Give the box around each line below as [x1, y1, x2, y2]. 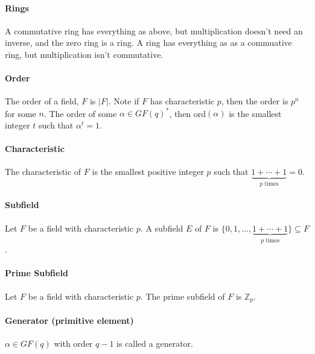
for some [5, 107, 36, 119]
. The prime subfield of [140, 289, 225, 302]
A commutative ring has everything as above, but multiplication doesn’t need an [5, 24, 303, 37]
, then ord [169, 107, 206, 119]
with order [54, 337, 93, 349]
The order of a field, [5, 95, 79, 107]
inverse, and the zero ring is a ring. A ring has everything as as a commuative [5, 36, 292, 49]
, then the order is [221, 95, 288, 107]
